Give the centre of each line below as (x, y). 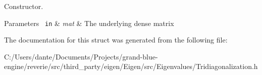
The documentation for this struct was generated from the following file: (116, 40)
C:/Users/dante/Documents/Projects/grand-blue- (81, 56)
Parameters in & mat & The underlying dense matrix (89, 23)
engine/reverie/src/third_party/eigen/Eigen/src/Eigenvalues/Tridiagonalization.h (131, 66)
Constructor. (24, 6)
